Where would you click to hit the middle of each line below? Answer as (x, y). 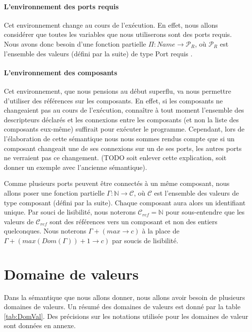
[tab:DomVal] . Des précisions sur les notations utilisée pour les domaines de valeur (126, 316)
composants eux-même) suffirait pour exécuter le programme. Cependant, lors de (124, 129)
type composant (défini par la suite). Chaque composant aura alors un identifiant (125, 202)
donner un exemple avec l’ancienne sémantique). (76, 167)
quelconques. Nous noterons (45, 231)
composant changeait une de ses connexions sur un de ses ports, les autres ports (123, 148)
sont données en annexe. (40, 325)
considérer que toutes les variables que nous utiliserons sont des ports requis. (118, 34)
